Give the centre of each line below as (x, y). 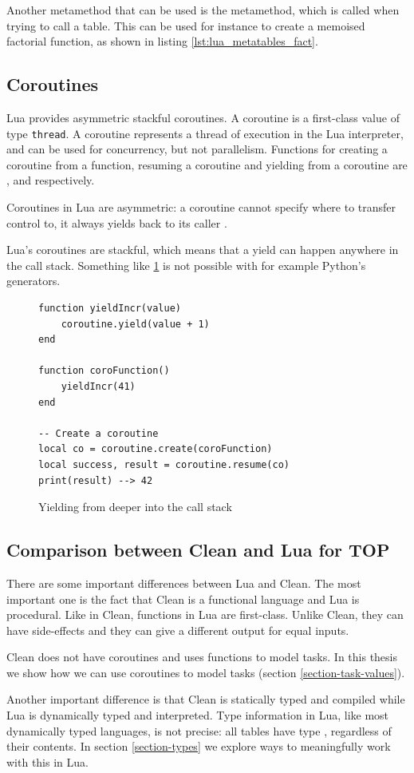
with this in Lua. (47, 761)
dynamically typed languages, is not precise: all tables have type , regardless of (199, 730)
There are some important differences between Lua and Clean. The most (184, 583)
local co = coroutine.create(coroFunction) (156, 449)
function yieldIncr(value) (110, 308)
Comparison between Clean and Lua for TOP (198, 550)
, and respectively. (51, 180)
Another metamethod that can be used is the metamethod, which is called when (203, 10)
